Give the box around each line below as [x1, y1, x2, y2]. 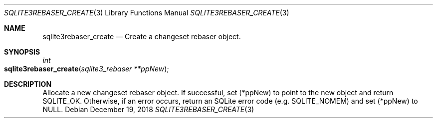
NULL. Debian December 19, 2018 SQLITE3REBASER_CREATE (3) [42, 105, 254, 114]
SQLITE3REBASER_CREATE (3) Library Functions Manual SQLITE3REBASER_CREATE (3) [4, 8, 289, 17]
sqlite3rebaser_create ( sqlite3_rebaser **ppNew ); [4, 64, 169, 73]
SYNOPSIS [4, 48, 40, 56]
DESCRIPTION [4, 80, 52, 88]
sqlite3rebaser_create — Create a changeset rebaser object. [42, 32, 241, 41]
